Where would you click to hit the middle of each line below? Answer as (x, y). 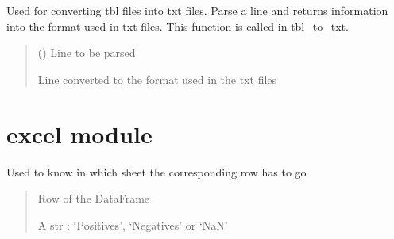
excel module (79, 133)
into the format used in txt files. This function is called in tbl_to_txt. (178, 26)
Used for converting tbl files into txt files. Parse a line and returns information (197, 10)
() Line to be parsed (87, 53)
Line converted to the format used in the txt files (157, 79)
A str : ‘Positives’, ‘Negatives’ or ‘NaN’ (133, 224)
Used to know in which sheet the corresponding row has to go (156, 171)
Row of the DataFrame (94, 198)
